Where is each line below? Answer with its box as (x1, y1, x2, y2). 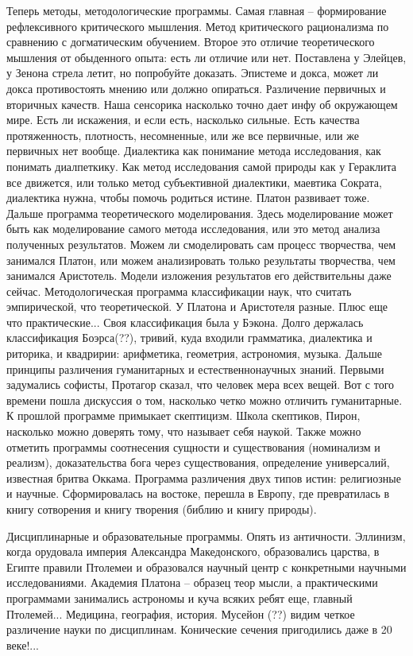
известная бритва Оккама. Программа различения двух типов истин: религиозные (6, 469, 401, 486)
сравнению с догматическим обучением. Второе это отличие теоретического (6, 33, 375, 50)
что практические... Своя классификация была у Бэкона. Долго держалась (6, 313, 364, 330)
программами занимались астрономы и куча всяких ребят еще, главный (6, 589, 353, 606)
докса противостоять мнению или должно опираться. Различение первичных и (6, 80, 386, 96)
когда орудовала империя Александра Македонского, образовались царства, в (6, 543, 380, 560)
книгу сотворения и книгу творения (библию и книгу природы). (6, 501, 317, 517)
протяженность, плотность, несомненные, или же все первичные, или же (6, 126, 359, 143)
